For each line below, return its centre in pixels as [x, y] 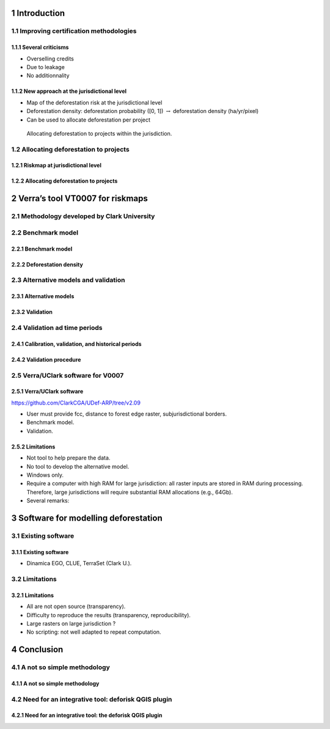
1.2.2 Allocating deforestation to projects [64, 181]
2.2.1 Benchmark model [42, 249]
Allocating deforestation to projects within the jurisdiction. [99, 133]
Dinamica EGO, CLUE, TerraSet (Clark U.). [79, 563]
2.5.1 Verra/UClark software [47, 392]
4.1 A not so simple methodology [61, 667]
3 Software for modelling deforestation [87, 518]
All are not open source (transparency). [76, 606]
